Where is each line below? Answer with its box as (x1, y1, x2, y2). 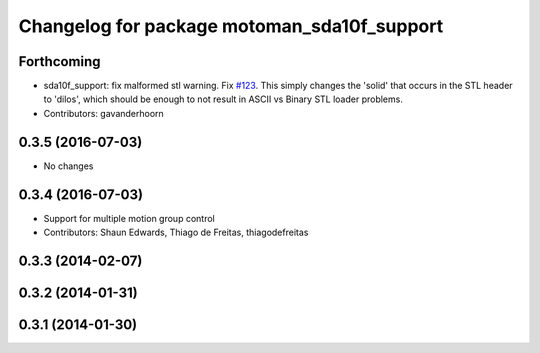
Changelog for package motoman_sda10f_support (18, 15, 444, 37)
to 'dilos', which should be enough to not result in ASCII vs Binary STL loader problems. (43, 93, 404, 105)
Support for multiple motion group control (43, 212, 215, 224)
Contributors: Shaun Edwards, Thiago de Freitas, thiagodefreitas (43, 226, 309, 239)
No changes (43, 160, 94, 172)
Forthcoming (18, 53, 101, 70)
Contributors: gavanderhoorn (43, 107, 164, 119)
